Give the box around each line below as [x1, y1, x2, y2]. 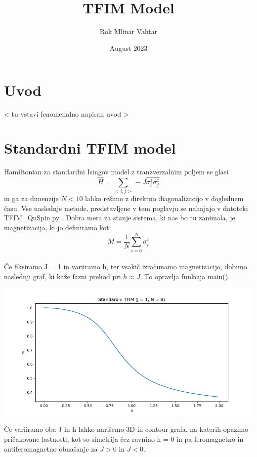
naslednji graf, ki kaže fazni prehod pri [4, 271, 121, 281]
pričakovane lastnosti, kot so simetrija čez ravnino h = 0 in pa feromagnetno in [4, 434, 244, 444]
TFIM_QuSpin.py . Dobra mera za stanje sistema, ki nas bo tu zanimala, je [4, 212, 235, 223]
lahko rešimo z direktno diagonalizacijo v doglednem [85, 193, 244, 204]
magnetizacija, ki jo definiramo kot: [4, 222, 111, 232]
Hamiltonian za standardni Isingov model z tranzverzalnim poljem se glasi [4, 166, 229, 176]
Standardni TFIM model [4, 138, 176, 158]
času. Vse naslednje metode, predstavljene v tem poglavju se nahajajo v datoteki [4, 203, 248, 213]
